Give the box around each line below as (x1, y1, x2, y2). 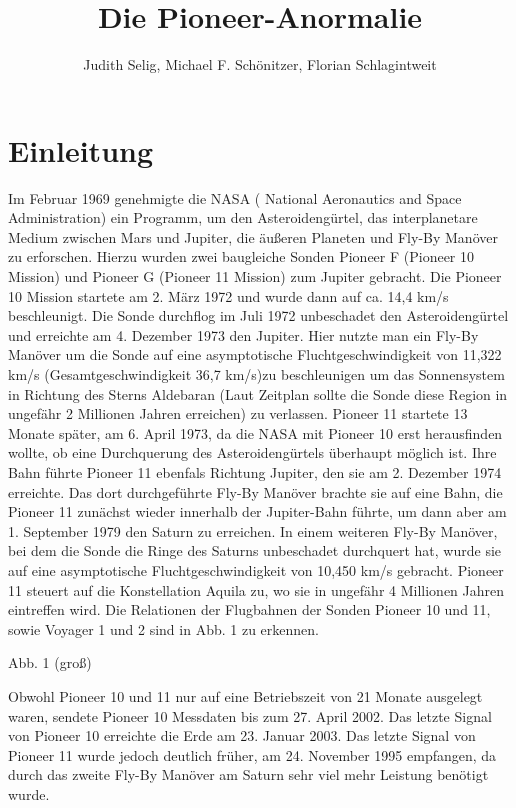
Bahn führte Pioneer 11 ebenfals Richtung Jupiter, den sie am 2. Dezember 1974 (8, 461, 502, 482)
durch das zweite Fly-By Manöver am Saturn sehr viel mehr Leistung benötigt (8, 764, 489, 785)
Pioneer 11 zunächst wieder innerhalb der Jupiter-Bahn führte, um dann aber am (8, 501, 507, 522)
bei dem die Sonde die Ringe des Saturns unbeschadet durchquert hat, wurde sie (8, 540, 502, 561)
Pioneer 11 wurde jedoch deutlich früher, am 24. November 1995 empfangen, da (8, 744, 497, 765)
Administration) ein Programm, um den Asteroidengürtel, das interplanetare (8, 207, 478, 228)
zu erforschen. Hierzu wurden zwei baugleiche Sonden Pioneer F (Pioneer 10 (8, 246, 475, 267)
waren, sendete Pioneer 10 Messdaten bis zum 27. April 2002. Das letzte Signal (8, 705, 492, 726)
